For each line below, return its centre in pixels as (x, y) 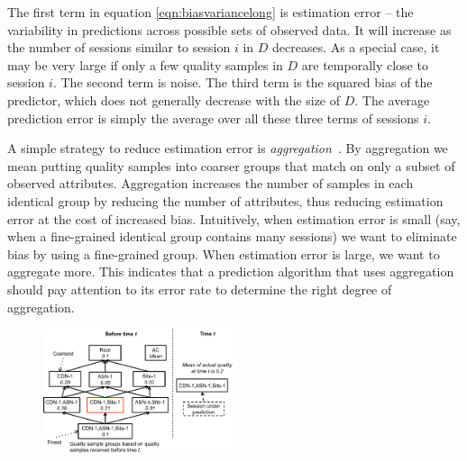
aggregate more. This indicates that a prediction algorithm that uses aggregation (231, 271)
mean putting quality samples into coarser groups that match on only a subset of (231, 165)
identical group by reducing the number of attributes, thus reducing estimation (225, 200)
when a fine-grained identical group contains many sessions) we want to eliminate (232, 236)
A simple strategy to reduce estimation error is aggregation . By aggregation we (228, 148)
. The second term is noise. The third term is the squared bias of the (243, 82)
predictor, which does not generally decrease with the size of (174, 99)
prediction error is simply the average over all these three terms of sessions (213, 118)
